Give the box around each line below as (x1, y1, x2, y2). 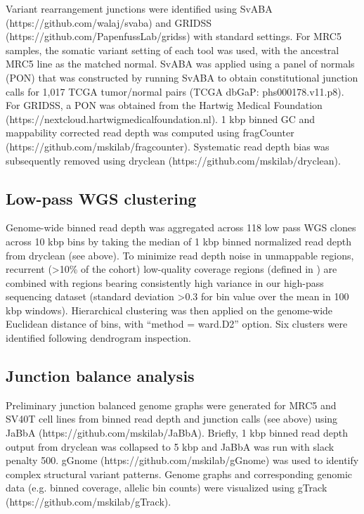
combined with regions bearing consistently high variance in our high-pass (6, 275, 324, 290)
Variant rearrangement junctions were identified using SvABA (6, 1, 273, 15)
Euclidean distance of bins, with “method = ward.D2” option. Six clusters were (6, 316, 348, 331)
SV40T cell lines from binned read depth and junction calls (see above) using (6, 411, 338, 426)
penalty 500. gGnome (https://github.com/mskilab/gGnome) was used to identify (6, 453, 359, 468)
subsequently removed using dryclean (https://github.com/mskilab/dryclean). (6, 153, 341, 167)
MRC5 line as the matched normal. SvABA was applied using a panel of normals (6, 56, 355, 71)
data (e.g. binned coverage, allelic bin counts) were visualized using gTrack (6, 480, 327, 495)
